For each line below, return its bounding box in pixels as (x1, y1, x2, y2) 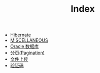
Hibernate (10, 32, 31, 38)
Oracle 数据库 (10, 43, 39, 50)
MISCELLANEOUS (10, 37, 48, 43)
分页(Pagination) (10, 50, 45, 56)
